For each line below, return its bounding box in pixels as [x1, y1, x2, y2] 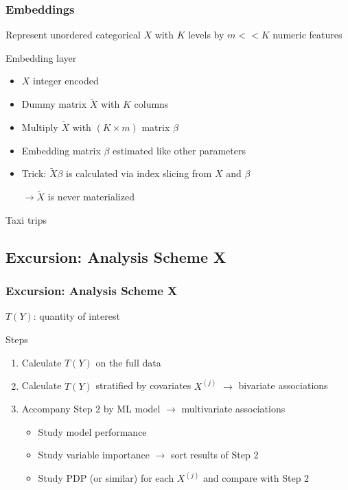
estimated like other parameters [113, 143, 246, 157]
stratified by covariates [95, 378, 192, 393]
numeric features [272, 27, 343, 42]
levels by [188, 27, 224, 42]
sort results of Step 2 [170, 447, 259, 462]
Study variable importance [38, 447, 150, 462]
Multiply [21, 120, 58, 135]
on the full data [95, 355, 161, 369]
